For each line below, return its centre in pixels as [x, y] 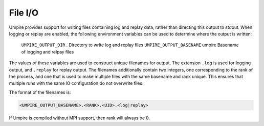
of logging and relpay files [48, 52]
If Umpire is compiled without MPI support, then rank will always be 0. [79, 118]
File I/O [24, 13]
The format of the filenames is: [40, 92]
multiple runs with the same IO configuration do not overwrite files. [76, 83]
